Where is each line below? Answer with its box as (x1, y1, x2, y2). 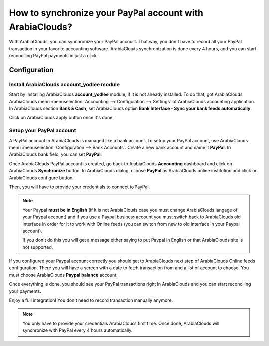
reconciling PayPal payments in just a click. (9, 53, 98, 59)
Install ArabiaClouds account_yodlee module (9, 81, 120, 88)
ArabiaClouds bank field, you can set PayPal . (9, 151, 102, 157)
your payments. (9, 288, 42, 294)
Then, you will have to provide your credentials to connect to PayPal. (9, 184, 150, 190)
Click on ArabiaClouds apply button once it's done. (9, 115, 114, 121)
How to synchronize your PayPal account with (9, 7, 204, 18)
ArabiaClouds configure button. (9, 175, 74, 181)
